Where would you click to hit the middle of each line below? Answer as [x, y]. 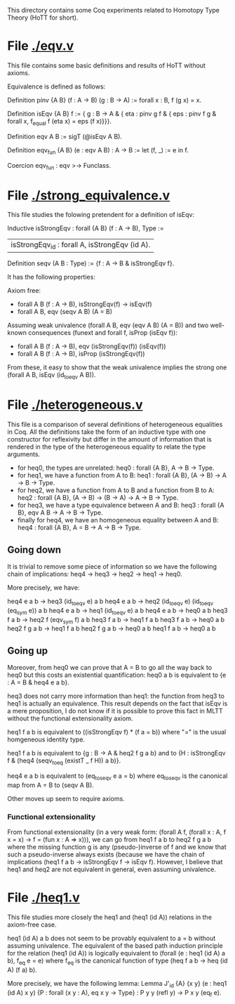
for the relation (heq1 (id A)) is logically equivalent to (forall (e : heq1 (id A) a [116, 953]
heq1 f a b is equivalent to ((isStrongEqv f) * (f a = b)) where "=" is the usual [117, 732]
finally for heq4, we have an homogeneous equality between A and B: [118, 520]
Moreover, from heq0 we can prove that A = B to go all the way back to [110, 668]
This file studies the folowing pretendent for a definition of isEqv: [101, 215]
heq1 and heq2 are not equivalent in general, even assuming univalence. [112, 869]
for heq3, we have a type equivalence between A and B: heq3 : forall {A [121, 506]
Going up [27, 650]
